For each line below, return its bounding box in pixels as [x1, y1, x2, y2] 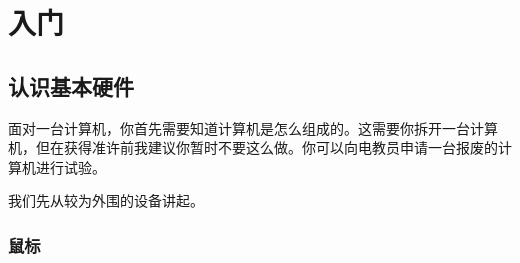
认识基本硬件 [8, 70, 134, 101]
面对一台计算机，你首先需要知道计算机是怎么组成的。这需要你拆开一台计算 [8, 117, 498, 138]
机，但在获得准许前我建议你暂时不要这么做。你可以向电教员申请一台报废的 [8, 137, 498, 158]
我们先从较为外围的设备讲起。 [8, 190, 204, 211]
